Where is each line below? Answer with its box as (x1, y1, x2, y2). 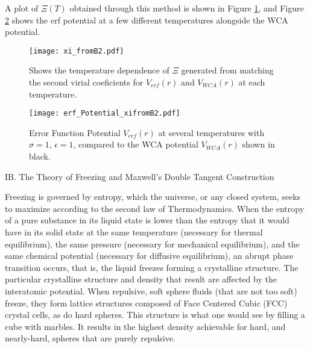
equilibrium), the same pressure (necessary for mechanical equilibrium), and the (5, 237, 300, 250)
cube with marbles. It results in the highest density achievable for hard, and (5, 320, 286, 332)
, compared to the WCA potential (73, 138, 198, 151)
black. (29, 150, 51, 163)
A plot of (5, 2, 39, 14)
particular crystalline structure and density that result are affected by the (5, 273, 277, 285)
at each (238, 76, 265, 89)
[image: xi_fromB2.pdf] (29, 46, 124, 55)
